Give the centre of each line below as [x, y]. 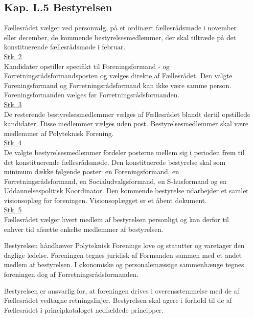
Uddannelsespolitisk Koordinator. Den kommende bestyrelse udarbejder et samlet [126, 191]
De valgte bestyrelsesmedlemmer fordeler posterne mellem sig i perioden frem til [124, 152]
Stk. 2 [13, 56]
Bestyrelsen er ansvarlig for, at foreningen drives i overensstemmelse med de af [122, 290]
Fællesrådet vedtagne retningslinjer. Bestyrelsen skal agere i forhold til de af [118, 300]
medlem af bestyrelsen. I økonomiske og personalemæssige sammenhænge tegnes [124, 264]
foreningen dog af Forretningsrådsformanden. [71, 274]
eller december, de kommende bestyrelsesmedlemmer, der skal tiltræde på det [120, 37]
